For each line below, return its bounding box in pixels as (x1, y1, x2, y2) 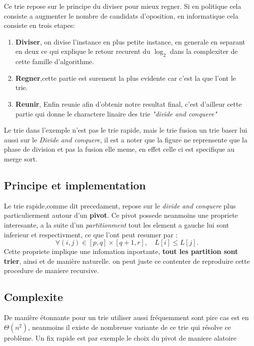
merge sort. (4, 153, 38, 163)
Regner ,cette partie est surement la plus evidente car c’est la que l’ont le (15, 72, 236, 83)
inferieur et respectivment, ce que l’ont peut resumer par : (4, 229, 178, 239)
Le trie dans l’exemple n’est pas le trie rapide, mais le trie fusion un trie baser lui (4, 125, 247, 135)
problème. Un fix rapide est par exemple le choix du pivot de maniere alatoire (4, 332, 236, 343)
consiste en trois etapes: (4, 20, 75, 30)
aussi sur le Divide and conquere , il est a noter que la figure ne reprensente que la (4, 134, 248, 144)
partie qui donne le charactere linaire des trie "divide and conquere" (15, 108, 217, 118)
